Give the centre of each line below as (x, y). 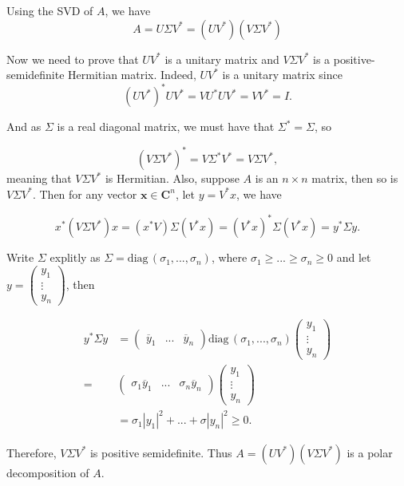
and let (354, 257)
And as (24, 126)
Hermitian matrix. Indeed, (132, 75)
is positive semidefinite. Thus (161, 452)
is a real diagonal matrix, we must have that (166, 126)
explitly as (75, 257)
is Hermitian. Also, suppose (172, 178)
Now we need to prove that (73, 59)
